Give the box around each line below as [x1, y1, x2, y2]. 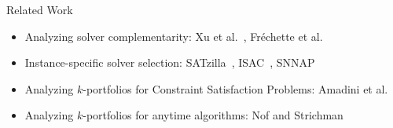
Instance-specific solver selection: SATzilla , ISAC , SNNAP [24, 54, 315, 71]
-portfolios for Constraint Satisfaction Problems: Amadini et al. [83, 80, 388, 97]
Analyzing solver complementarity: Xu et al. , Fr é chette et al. [24, 27, 323, 44]
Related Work [6, 2, 73, 17]
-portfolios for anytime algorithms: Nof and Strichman [83, 107, 343, 123]
